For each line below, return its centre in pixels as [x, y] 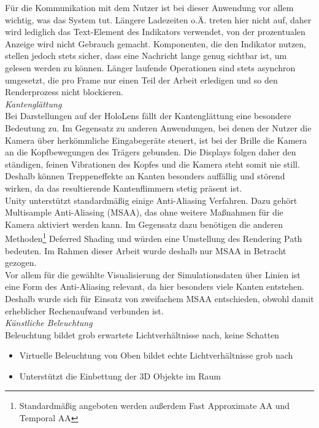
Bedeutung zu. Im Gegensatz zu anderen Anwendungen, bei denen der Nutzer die [158, 127]
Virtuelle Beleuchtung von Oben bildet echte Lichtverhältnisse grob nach [156, 355]
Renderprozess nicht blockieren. [64, 92]
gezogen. [21, 263]
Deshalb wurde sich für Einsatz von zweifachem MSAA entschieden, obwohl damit [159, 298]
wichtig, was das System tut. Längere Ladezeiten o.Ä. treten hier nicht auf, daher [158, 19]
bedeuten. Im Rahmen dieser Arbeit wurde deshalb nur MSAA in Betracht [146, 250]
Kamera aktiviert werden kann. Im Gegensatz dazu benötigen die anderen [144, 224]
